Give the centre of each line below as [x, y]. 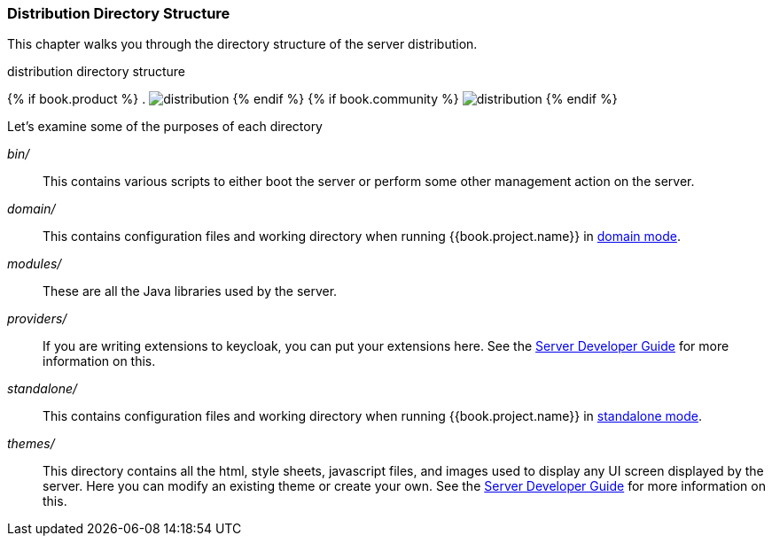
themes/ [31, 444]
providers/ [37, 319]
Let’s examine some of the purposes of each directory [165, 127]
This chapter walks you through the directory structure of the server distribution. [242, 44]
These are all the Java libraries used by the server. [190, 291]
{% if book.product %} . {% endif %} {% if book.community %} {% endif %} [312, 99]
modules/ [35, 264]
